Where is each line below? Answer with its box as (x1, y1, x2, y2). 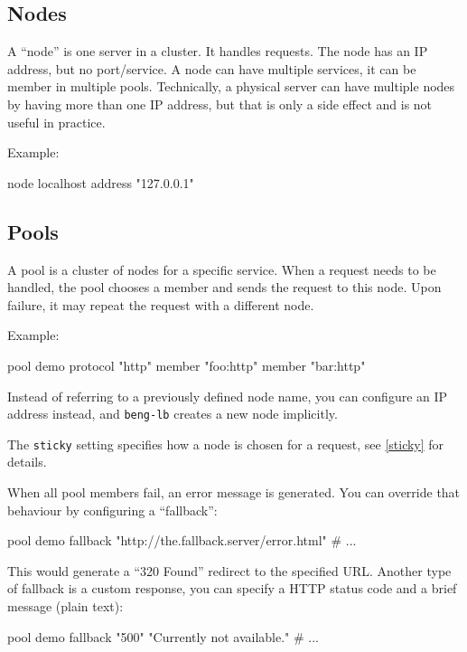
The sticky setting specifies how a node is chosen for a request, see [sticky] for (7, 434, 444, 453)
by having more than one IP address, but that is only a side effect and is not (7, 94, 433, 113)
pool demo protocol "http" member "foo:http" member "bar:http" (7, 355, 366, 374)
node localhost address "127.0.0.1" (7, 173, 194, 192)
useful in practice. (7, 112, 106, 131)
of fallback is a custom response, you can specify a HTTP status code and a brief (7, 579, 457, 598)
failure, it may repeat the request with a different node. (7, 295, 314, 314)
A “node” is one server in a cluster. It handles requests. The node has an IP (7, 42, 428, 61)
